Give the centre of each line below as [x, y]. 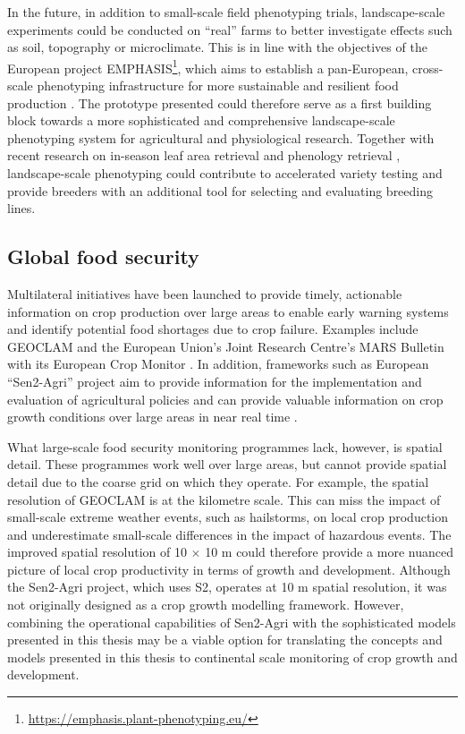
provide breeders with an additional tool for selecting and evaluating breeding [220, 190]
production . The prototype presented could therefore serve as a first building [220, 102]
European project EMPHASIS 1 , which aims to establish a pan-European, [208, 66]
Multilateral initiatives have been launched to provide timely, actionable [205, 293]
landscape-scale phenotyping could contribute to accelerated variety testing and [225, 173]
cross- [428, 68]
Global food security [103, 256]
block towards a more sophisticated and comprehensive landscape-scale [201, 120]
